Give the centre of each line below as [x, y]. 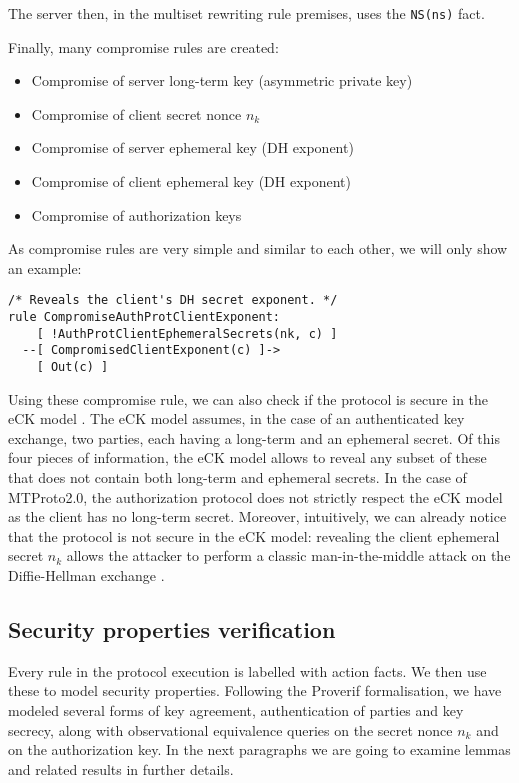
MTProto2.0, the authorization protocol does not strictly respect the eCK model [255, 496]
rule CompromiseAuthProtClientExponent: [144, 317]
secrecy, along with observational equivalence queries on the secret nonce [230, 729]
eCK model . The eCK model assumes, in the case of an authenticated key [236, 418]
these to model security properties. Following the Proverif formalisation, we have [255, 690]
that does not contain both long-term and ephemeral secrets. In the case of [237, 477]
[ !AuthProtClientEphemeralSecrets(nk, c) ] [187, 333]
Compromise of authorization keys [136, 214]
